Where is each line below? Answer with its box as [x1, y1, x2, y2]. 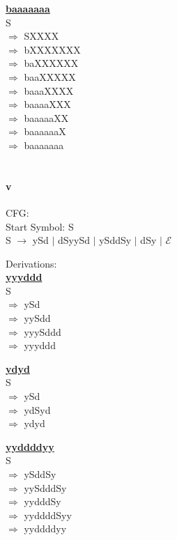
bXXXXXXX [24, 42, 81, 56]
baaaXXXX [24, 83, 74, 98]
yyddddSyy [24, 507, 72, 522]
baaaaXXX [24, 97, 71, 111]
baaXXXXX [24, 69, 76, 84]
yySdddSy [24, 480, 67, 495]
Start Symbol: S [6, 219, 74, 233]
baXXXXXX [24, 56, 79, 70]
